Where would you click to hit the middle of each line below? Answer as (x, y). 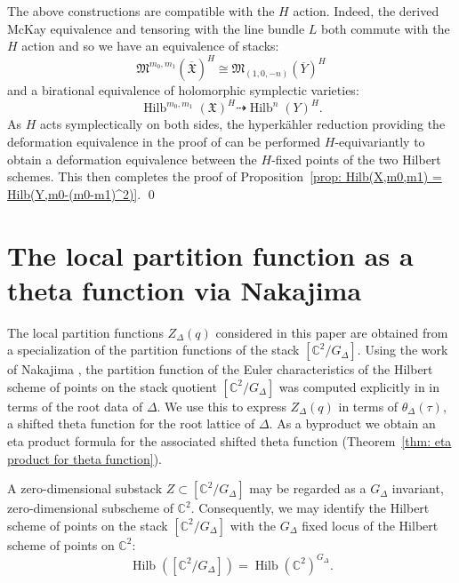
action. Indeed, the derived (366, 11)
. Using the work (403, 350)
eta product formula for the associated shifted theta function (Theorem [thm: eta (229, 441)
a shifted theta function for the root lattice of (131, 423)
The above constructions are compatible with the (141, 11)
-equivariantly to (380, 141)
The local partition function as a (210, 255)
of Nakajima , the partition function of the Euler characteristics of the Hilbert (220, 369)
